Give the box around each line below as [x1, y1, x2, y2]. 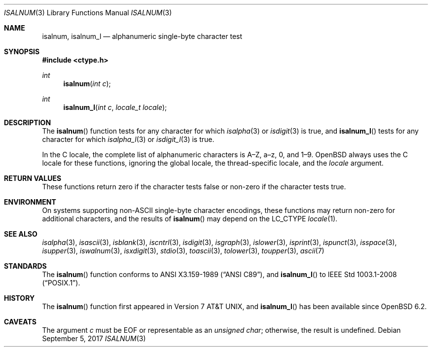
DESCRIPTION [4, 118, 51, 127]
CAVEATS [4, 317, 36, 326]
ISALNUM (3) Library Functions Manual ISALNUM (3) [4, 8, 172, 17]
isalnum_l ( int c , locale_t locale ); [63, 103, 167, 111]
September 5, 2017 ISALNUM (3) [42, 334, 146, 343]
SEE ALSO [4, 230, 37, 238]
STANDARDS [4, 262, 47, 270]
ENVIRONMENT [4, 198, 56, 206]
